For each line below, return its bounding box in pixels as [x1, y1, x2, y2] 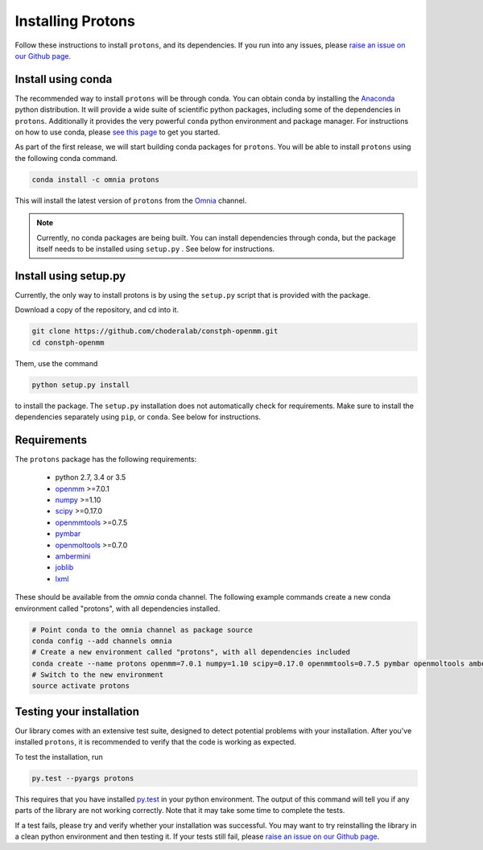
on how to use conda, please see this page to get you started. [14, 127, 221, 137]
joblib [55, 563, 74, 572]
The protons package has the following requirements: [14, 454, 197, 464]
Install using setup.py [14, 269, 126, 283]
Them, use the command [14, 358, 98, 368]
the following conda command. [14, 153, 118, 163]
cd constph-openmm [31, 338, 105, 347]
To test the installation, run [14, 752, 104, 761]
